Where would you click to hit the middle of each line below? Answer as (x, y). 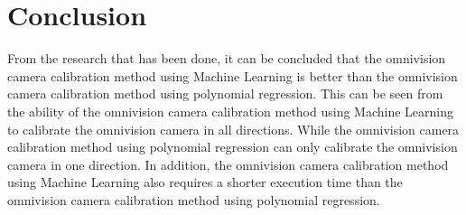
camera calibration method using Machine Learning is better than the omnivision (233, 75)
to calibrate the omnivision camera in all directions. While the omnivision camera (233, 129)
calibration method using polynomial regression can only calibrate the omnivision (233, 147)
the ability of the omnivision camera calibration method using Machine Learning (231, 111)
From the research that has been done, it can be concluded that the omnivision (227, 58)
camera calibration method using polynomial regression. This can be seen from (225, 93)
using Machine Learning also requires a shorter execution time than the (205, 182)
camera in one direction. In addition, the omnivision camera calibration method (228, 164)
